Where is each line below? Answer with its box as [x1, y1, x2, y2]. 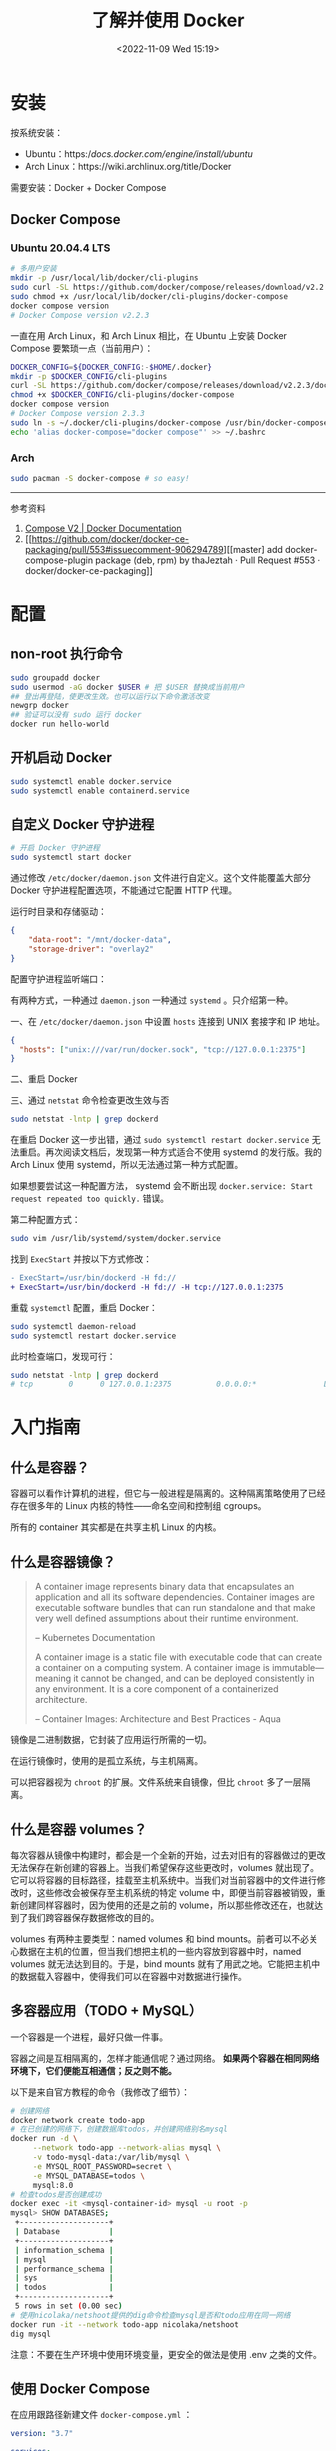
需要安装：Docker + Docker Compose [10, 181, 167, 193]
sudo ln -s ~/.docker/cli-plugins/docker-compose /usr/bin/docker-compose [10, 417, 329, 428]
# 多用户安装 [10, 264, 57, 274]
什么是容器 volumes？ [10, 1821, 148, 1838]
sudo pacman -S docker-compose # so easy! [10, 473, 190, 483]
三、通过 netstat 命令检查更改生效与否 [10, 1094, 170, 1106]
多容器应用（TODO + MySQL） [10, 2002, 203, 2020]
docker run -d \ [10, 2134, 78, 2144]
